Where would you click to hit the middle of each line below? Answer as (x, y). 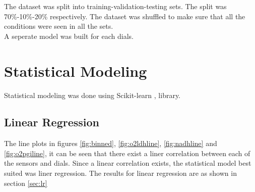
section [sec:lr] (26, 183)
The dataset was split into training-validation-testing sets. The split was (115, 6)
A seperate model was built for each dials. (69, 36)
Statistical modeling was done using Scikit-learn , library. (92, 95)
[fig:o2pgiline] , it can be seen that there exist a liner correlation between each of (127, 153)
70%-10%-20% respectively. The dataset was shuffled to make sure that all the (125, 16)
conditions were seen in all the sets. (59, 26)
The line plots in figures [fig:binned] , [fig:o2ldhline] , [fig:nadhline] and (111, 143)
